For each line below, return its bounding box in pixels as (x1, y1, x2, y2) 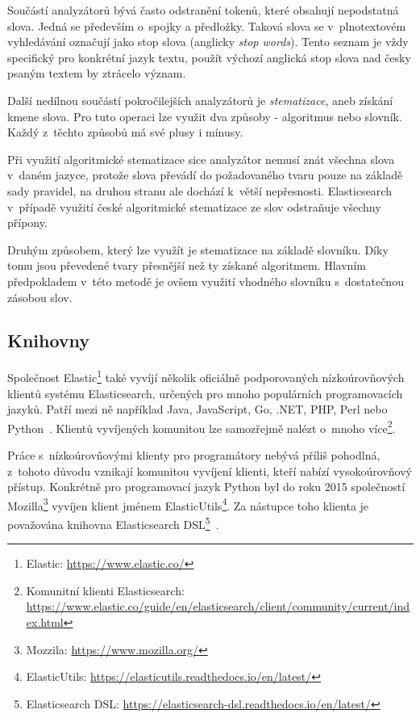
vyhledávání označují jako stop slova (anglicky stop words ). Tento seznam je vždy (7, 33, 409, 50)
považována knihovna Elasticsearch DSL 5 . (7, 514, 219, 532)
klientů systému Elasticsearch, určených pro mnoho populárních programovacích (7, 384, 403, 401)
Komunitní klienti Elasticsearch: (26, 582, 185, 598)
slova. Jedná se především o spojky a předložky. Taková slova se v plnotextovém (7, 17, 406, 34)
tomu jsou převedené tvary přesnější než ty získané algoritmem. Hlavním (7, 257, 366, 274)
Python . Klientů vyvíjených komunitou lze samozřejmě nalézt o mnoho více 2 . (7, 417, 396, 436)
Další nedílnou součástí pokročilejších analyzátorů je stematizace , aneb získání (7, 91, 393, 108)
